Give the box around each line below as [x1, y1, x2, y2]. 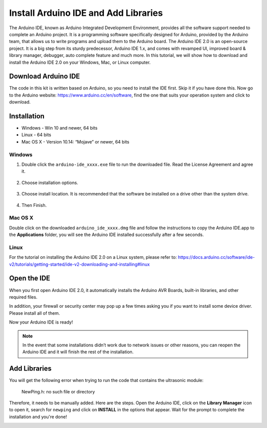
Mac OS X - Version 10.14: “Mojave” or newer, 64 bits [21, 139, 130, 144]
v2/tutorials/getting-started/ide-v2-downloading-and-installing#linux [9, 261, 150, 267]
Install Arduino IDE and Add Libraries [9, 7, 163, 18]
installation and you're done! [9, 414, 67, 420]
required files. [9, 294, 38, 300]
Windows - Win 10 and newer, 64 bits [21, 125, 98, 131]
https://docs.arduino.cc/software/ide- [178, 254, 255, 260]
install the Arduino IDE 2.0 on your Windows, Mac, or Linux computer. [9, 59, 151, 65]
